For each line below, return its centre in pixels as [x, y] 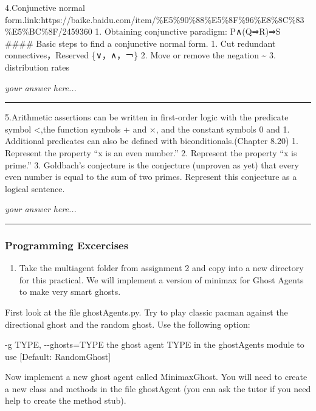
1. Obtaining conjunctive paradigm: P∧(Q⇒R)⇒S [188, 31]
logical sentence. [35, 188]
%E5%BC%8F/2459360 [49, 31]
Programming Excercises [67, 245]
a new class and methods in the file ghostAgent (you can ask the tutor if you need [158, 388]
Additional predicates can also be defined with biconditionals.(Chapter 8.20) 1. [152, 141]
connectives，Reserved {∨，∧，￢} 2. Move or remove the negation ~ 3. [140, 55]
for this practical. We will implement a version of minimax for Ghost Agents [161, 279]
